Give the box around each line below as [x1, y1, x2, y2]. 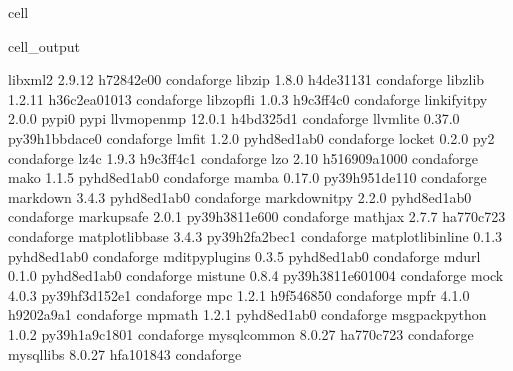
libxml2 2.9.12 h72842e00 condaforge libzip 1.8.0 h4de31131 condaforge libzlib [8, 69, 485, 90]
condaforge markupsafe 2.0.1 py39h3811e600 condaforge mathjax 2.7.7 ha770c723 [8, 206, 506, 227]
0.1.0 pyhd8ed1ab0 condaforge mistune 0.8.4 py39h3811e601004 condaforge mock [8, 265, 504, 286]
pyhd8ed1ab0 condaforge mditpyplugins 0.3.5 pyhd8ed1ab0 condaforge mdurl [8, 245, 481, 266]
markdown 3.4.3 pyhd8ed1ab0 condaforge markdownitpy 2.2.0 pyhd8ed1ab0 [8, 186, 472, 207]
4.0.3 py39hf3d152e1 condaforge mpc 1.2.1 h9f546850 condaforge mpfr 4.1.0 [8, 284, 470, 305]
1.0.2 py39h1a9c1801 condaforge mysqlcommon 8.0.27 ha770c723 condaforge [8, 323, 474, 344]
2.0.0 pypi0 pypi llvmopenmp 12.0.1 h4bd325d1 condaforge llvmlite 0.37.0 [8, 108, 460, 129]
